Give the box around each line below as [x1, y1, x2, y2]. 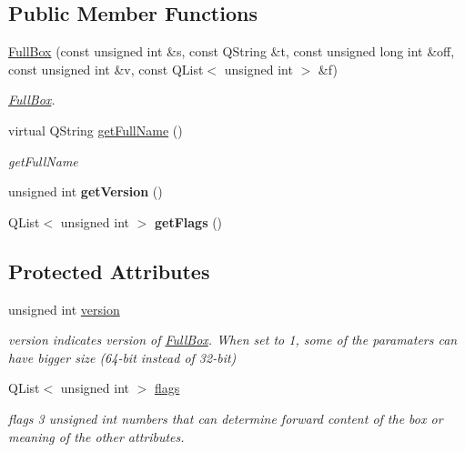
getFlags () [154, 212, 223, 231]
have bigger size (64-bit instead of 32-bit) [8, 347, 237, 367]
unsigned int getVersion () [8, 182, 163, 201]
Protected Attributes [8, 256, 210, 285]
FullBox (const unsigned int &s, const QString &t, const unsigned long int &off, [8, 42, 455, 61]
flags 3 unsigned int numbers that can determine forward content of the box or [8, 408, 443, 427]
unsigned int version [8, 299, 120, 318]
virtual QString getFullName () [8, 120, 183, 139]
